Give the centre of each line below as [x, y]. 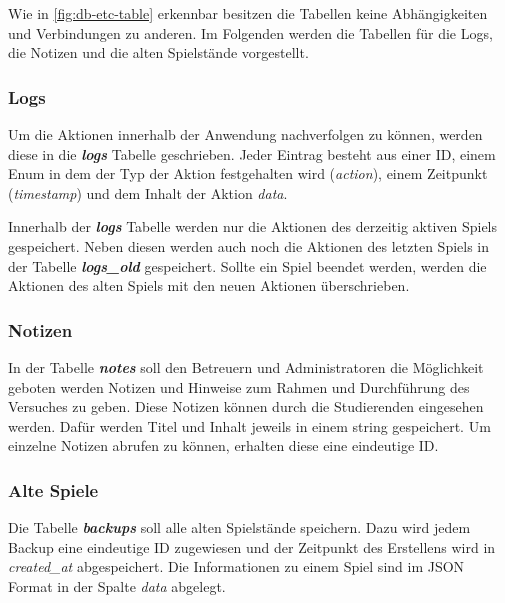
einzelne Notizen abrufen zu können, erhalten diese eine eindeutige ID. [223, 445]
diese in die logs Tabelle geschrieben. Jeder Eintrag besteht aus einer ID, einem [252, 153]
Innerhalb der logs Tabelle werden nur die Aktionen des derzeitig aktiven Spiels [253, 226]
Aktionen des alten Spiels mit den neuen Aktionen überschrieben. [209, 285]
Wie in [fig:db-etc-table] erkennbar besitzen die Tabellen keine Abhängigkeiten [248, 13]
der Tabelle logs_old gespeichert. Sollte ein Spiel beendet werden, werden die [247, 265]
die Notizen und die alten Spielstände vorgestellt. [158, 52]
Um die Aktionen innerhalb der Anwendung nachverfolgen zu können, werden [245, 134]
